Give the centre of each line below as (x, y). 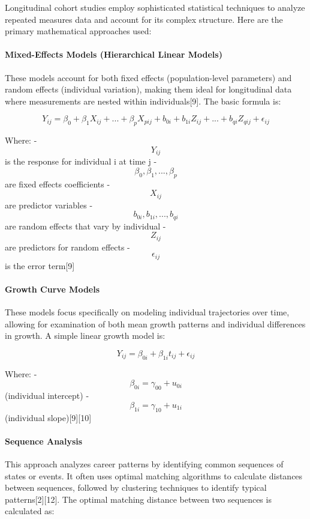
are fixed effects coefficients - (58, 184)
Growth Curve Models (52, 289)
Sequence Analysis (44, 441)
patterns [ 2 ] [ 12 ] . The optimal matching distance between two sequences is (138, 499)
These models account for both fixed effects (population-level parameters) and (148, 77)
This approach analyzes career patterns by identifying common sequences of (144, 463)
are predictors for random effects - (67, 247)
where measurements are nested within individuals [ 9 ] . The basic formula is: (143, 101)
